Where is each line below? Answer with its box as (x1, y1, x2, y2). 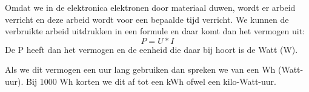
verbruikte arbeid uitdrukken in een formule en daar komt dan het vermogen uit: (5, 25, 305, 37)
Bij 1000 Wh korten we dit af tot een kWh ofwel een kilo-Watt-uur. (26, 75, 276, 87)
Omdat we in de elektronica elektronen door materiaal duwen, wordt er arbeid (5, 1, 296, 13)
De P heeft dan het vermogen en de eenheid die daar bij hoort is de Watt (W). (5, 43, 298, 55)
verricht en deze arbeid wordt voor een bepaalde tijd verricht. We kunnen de (5, 13, 289, 25)
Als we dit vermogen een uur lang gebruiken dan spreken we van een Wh (5, 63, 276, 76)
